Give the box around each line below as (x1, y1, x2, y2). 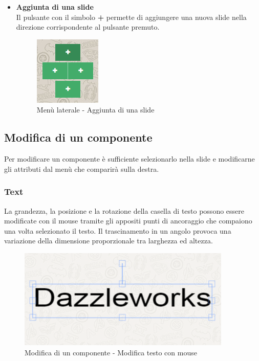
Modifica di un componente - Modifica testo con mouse (25, 347, 197, 357)
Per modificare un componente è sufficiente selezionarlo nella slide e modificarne (4, 153, 255, 164)
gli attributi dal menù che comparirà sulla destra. (4, 163, 159, 174)
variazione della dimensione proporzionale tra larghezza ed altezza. (4, 235, 213, 246)
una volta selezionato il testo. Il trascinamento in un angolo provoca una (4, 225, 231, 236)
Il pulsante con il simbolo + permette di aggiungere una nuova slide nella (16, 11, 247, 22)
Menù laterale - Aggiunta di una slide (36, 104, 155, 115)
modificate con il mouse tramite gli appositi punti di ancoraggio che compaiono (4, 215, 252, 226)
